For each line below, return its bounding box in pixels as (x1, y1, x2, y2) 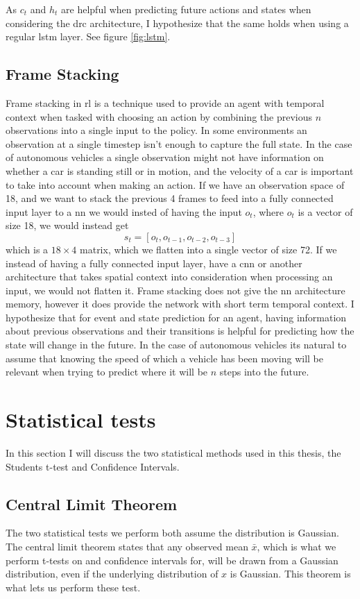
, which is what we (257, 539, 336, 553)
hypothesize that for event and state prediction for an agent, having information (6, 310, 347, 324)
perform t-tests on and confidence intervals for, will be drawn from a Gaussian (6, 552, 338, 567)
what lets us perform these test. (6, 580, 141, 594)
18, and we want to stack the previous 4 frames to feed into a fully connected (6, 191, 334, 205)
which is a (6, 242, 49, 256)
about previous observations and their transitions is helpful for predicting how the (6, 323, 354, 338)
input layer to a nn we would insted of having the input (6, 204, 242, 219)
